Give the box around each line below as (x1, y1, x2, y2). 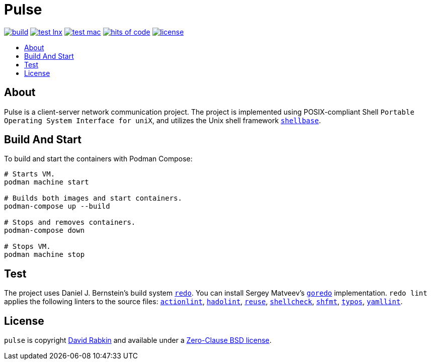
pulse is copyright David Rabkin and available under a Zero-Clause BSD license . (4, 336, 272, 345)
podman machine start (4, 178, 89, 187)
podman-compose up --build (4, 202, 110, 211)
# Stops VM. (4, 242, 51, 251)
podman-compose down (4, 226, 85, 235)
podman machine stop (4, 250, 85, 259)
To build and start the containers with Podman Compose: (4, 154, 193, 163)
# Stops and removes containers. (4, 218, 136, 227)
